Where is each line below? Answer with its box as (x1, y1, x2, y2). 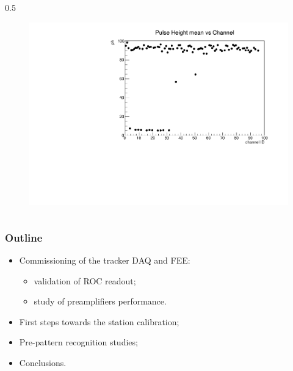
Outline (5, 229, 43, 245)
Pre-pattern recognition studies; (19, 336, 138, 348)
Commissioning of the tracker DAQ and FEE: (19, 254, 190, 267)
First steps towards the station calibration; (19, 315, 179, 328)
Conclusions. (19, 356, 67, 369)
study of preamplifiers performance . (34, 295, 167, 308)
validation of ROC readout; (34, 274, 136, 287)
